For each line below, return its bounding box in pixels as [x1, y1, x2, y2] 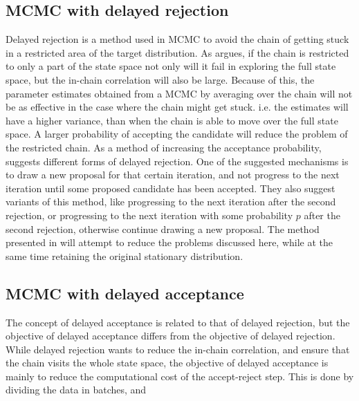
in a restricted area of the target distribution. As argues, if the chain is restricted [6, 45, 349, 59]
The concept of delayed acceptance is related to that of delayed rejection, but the [6, 315, 350, 329]
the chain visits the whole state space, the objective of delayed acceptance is [6, 355, 329, 370]
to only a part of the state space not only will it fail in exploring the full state [6, 59, 336, 73]
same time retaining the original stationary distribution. [6, 248, 243, 263]
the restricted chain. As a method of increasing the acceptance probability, [6, 140, 322, 154]
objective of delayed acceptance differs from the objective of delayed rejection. [6, 328, 335, 343]
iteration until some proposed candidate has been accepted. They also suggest [6, 180, 335, 195]
